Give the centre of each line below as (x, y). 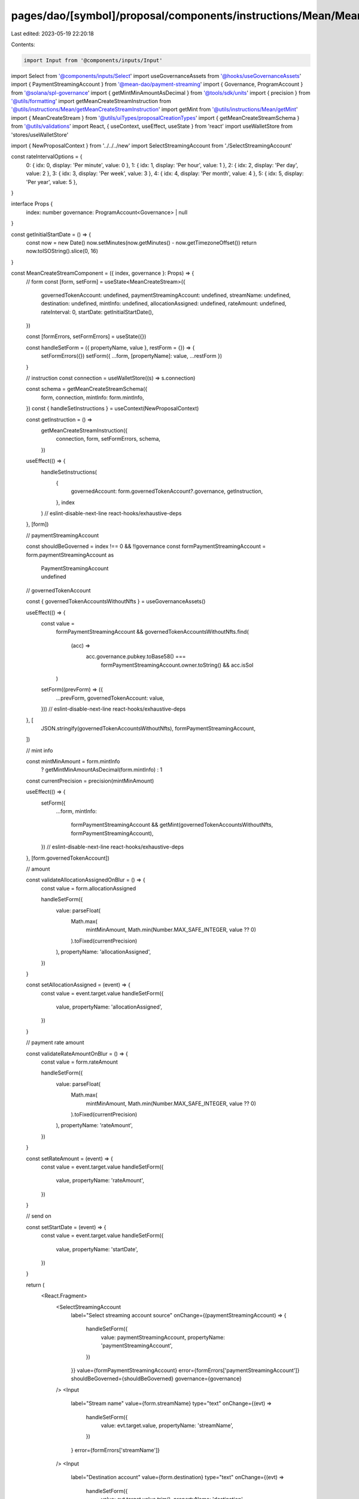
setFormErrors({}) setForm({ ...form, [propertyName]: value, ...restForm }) (132, 356)
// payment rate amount (55, 1043)
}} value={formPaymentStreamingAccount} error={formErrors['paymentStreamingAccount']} (185, 1370)
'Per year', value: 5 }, (52, 182)
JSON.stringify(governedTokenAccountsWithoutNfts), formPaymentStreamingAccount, (148, 728)
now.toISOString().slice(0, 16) (62, 251)
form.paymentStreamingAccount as (70, 555)
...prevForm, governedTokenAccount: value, (110, 698)
